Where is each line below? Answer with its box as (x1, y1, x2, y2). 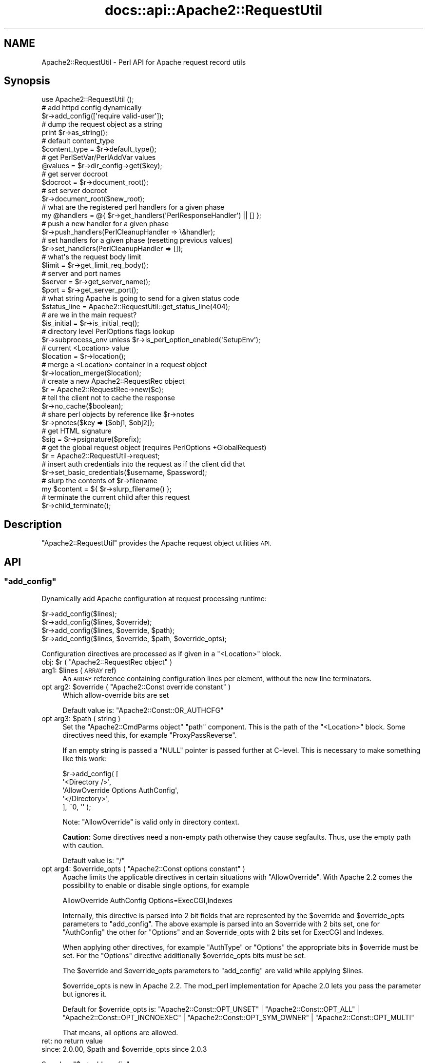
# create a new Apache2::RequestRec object (41, 377, 185, 386)
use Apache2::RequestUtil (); (41, 95, 134, 104)
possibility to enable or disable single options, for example (62, 881, 250, 889)
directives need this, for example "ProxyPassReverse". (62, 730, 237, 739)
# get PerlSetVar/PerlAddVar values (41, 153, 156, 162)
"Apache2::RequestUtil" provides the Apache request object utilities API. (41, 539, 272, 548)
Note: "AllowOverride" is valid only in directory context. (62, 817, 240, 826)
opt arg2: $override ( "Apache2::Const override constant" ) (41, 682, 231, 691)
